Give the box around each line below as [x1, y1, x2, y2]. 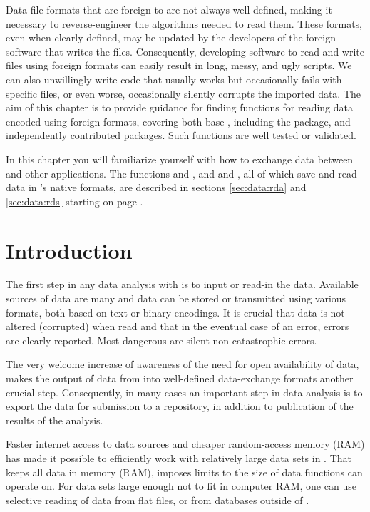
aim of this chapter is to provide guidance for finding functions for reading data [6, 100, 353, 115]
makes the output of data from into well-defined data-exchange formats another [6, 371, 354, 385]
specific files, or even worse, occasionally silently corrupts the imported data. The [6, 86, 361, 101]
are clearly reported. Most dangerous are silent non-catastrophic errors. [6, 332, 317, 347]
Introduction [6, 235, 133, 265]
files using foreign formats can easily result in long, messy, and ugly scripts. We [6, 58, 352, 73]
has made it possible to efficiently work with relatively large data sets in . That [6, 450, 352, 465]
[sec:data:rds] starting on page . [6, 193, 143, 208]
